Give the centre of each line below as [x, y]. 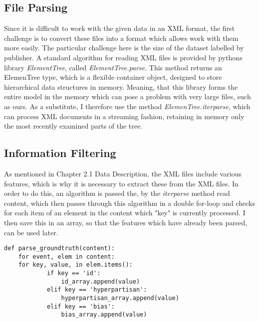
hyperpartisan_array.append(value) [120, 298]
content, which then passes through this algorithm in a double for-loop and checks [129, 203]
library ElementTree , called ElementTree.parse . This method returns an [113, 67]
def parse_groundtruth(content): [59, 248]
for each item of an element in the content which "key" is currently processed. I [125, 213]
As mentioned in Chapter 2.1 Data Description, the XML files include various [123, 173]
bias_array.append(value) [104, 315]
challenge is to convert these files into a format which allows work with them [121, 38]
